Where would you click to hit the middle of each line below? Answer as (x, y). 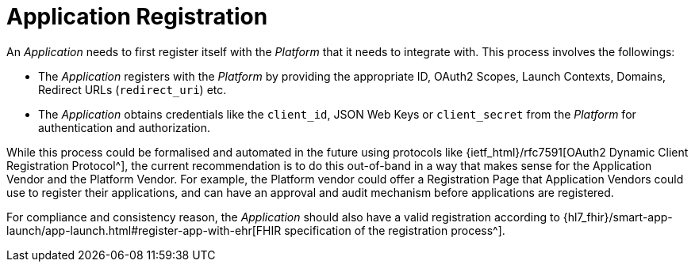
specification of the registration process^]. (395, 230)
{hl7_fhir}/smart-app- (618, 217)
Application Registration (137, 17)
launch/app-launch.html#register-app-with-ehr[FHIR (144, 230)
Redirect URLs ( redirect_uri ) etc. (132, 89)
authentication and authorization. (125, 127)
